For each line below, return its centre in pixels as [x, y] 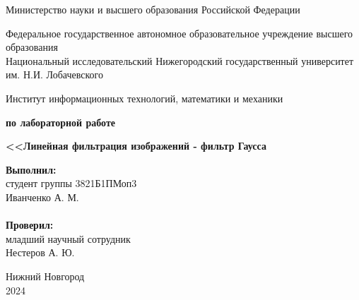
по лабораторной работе [61, 122]
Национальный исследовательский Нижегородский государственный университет [180, 60]
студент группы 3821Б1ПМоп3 [71, 183]
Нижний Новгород [45, 276]
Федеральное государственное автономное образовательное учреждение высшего [179, 33]
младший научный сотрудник [68, 238]
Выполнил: [31, 169]
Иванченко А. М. [42, 197]
